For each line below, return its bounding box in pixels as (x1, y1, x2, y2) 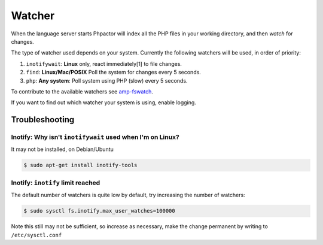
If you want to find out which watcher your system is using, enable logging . (11, 99, 197, 106)
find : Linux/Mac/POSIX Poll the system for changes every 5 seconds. (26, 69, 202, 76)
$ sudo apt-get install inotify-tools (23, 162, 138, 169)
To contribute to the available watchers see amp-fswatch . (11, 87, 154, 95)
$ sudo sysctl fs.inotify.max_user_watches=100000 (23, 207, 176, 214)
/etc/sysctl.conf (11, 231, 62, 238)
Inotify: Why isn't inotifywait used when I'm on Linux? (11, 133, 179, 141)
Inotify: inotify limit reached (11, 179, 100, 187)
